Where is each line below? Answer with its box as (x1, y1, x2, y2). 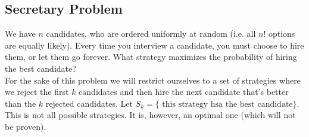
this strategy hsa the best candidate (162, 100, 293, 109)
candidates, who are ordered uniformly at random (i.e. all (46, 27, 256, 40)
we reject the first (5, 85, 69, 98)
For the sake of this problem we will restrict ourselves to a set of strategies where (5, 74, 301, 86)
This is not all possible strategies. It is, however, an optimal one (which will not (5, 109, 296, 121)
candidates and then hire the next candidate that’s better (79, 85, 289, 98)
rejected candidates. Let (45, 97, 133, 109)
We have (5, 27, 36, 40)
